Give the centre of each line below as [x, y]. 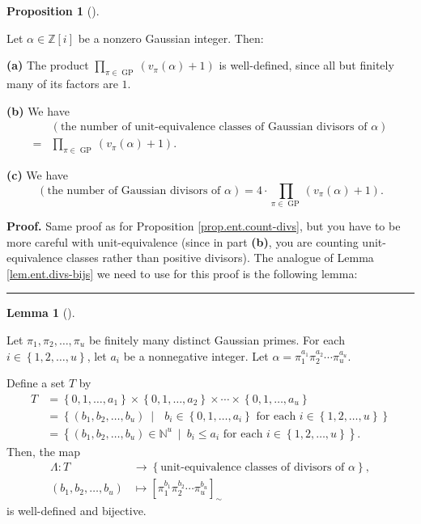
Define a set [36, 383]
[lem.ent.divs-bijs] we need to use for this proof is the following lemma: [182, 273]
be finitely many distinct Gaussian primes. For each [217, 339]
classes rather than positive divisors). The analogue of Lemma [220, 258]
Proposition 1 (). [53, 11]
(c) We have [38, 175]
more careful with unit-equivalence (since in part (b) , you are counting [183, 241]
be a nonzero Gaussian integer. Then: [171, 38]
